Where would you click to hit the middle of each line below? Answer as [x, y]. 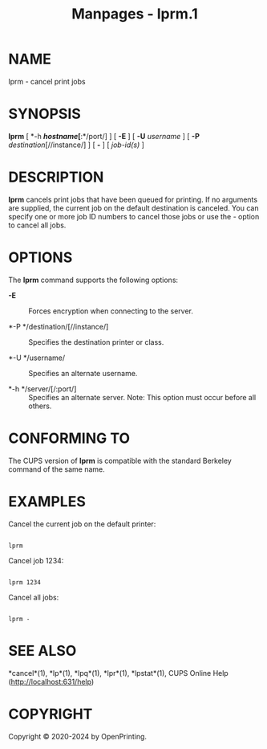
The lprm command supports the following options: [93, 280]
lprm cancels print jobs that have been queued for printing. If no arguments [133, 199]
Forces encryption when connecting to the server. [111, 311]
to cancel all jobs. [37, 225]
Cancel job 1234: [36, 560]
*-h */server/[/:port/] [42, 389]
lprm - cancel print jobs [47, 81]
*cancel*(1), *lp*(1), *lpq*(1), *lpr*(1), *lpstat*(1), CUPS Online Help [118, 673]
